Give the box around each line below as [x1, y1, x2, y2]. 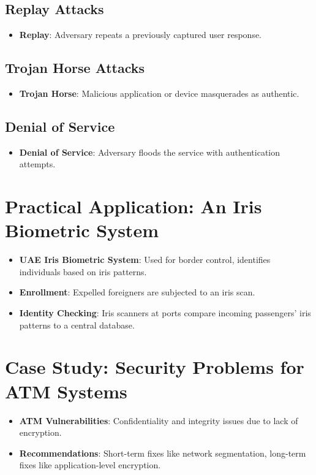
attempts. [19, 158, 56, 170]
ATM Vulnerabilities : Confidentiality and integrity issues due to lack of [19, 414, 298, 427]
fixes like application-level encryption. [19, 458, 161, 471]
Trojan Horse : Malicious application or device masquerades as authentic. [19, 87, 299, 99]
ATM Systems [5, 378, 127, 403]
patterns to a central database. [19, 318, 135, 331]
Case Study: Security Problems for [5, 354, 304, 379]
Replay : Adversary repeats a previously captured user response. [19, 28, 262, 41]
